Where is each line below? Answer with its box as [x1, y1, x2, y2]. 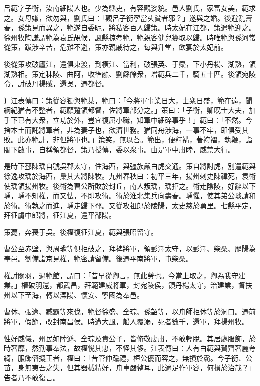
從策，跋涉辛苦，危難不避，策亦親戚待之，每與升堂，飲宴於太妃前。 [4, 42, 228, 52]
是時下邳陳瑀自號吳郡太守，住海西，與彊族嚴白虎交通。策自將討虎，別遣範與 [4, 161, 256, 171]
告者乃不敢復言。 [4, 372, 60, 382]
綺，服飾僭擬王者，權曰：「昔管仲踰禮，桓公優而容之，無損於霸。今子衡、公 [4, 352, 252, 363]
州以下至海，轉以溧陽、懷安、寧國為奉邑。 [4, 289, 144, 300]
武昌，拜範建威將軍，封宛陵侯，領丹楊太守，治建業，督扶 [63, 280, 252, 290]
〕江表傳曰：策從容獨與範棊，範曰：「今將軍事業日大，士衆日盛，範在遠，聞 [4, 95, 252, 105]
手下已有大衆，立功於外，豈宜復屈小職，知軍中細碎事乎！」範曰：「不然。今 [4, 114, 252, 125]
